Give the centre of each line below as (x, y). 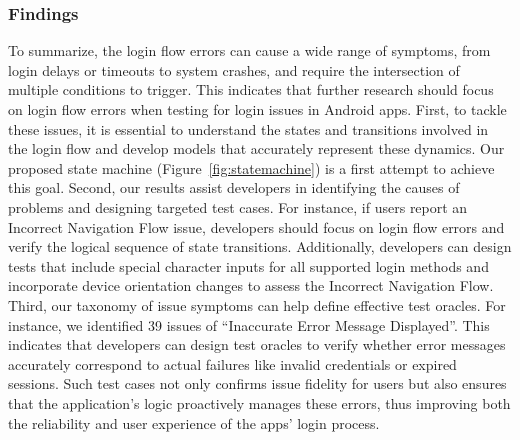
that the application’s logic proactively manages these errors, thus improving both (259, 402)
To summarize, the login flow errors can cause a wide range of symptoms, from (249, 50)
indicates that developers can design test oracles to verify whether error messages (257, 344)
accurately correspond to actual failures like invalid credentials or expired (232, 363)
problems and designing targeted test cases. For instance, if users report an (238, 206)
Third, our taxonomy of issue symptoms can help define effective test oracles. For (257, 304)
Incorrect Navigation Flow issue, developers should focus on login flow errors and (256, 226)
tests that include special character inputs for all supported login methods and (248, 265)
